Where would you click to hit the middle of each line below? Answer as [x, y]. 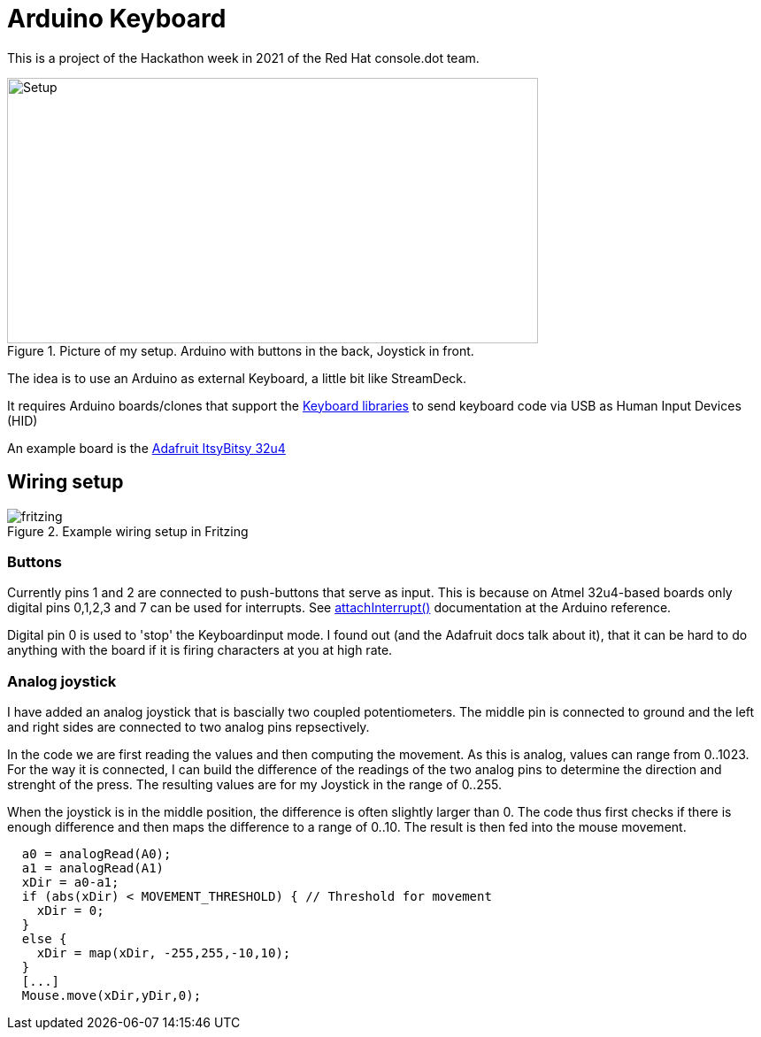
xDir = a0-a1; [70, 883]
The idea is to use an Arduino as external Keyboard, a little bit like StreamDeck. [237, 378]
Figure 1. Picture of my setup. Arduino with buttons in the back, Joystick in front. [241, 350]
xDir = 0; [70, 911]
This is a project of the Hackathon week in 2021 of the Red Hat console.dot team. [243, 58]
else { [44, 939]
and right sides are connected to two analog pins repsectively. [188, 727]
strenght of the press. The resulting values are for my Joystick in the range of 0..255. [254, 785]
